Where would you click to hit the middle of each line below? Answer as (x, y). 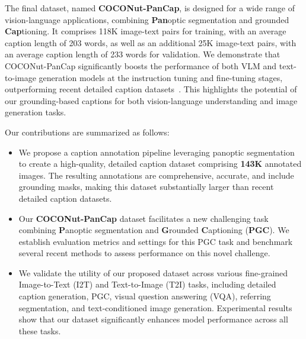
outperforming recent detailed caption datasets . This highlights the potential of (151, 89)
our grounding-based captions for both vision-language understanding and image (151, 100)
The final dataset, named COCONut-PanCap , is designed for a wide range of (150, 8)
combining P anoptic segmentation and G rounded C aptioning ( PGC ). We (154, 230)
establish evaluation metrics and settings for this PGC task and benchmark (156, 241)
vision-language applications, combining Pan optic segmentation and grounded (147, 19)
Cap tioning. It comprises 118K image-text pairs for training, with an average (146, 31)
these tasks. (40, 330)
